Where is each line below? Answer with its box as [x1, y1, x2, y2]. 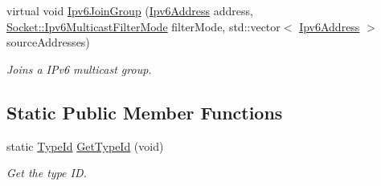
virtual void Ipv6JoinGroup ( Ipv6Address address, [6, 2, 253, 18]
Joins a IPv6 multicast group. [6, 60, 152, 77]
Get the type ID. [6, 164, 87, 181]
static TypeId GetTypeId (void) [6, 137, 164, 154]
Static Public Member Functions [6, 99, 283, 124]
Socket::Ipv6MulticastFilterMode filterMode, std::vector [6, 18, 281, 34]
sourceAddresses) [6, 34, 90, 51]
